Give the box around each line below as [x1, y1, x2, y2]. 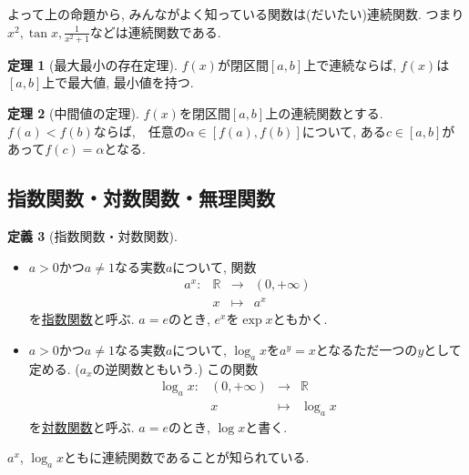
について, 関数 [172, 257, 257, 276]
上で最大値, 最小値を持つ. [42, 73, 194, 92]
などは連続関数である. [89, 22, 221, 41]
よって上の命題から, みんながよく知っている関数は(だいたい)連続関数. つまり [7, 5, 464, 23]
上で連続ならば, [303, 55, 397, 74]
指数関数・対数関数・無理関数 [7, 184, 275, 212]
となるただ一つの [315, 339, 418, 359]
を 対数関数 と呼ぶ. [28, 417, 135, 436]
